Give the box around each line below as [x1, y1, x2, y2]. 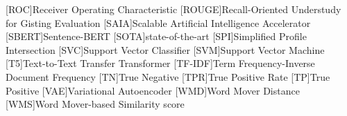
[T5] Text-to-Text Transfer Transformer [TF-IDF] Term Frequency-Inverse [6, 56, 315, 70]
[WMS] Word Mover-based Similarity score [6, 97, 185, 111]
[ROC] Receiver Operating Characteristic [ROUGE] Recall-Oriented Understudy [6, 2, 341, 16]
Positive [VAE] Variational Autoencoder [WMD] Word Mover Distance [6, 83, 300, 97]
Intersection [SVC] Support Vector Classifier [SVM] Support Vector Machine [6, 42, 325, 57]
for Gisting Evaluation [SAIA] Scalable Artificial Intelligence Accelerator [6, 15, 311, 30]
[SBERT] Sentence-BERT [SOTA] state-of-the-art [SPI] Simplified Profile [6, 29, 307, 43]
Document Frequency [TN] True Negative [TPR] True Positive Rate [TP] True [6, 69, 330, 84]
